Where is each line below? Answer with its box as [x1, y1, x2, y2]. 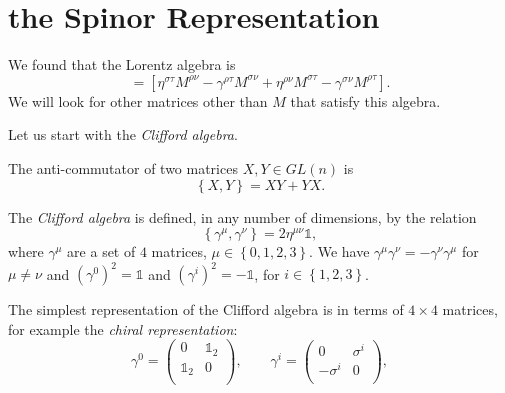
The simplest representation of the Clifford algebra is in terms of [8, 299, 404, 320]
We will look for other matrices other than [8, 90, 268, 111]
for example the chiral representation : [8, 318, 238, 339]
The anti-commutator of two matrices [8, 157, 238, 178]
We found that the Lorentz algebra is [8, 54, 236, 75]
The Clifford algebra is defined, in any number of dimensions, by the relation [8, 206, 477, 227]
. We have [309, 241, 370, 262]
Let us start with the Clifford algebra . [8, 124, 238, 145]
